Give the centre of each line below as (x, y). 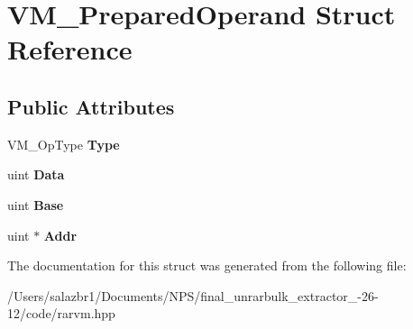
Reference (70, 49)
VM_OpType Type (64, 144)
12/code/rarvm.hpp (61, 313)
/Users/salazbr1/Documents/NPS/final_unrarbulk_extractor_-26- (193, 295)
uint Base (36, 204)
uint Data (36, 174)
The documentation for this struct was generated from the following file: (207, 265)
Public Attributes (91, 106)
